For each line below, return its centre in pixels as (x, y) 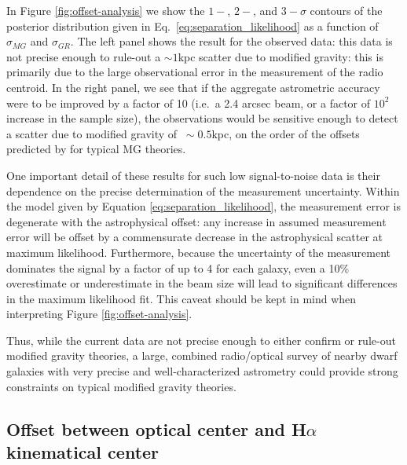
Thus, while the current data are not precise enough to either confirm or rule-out (201, 340)
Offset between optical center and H (156, 428)
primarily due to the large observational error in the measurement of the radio (195, 72)
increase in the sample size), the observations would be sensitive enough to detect (202, 118)
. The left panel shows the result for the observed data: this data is (231, 41)
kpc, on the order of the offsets (286, 133)
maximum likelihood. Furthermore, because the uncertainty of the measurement (198, 252)
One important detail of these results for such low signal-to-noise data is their (193, 175)
